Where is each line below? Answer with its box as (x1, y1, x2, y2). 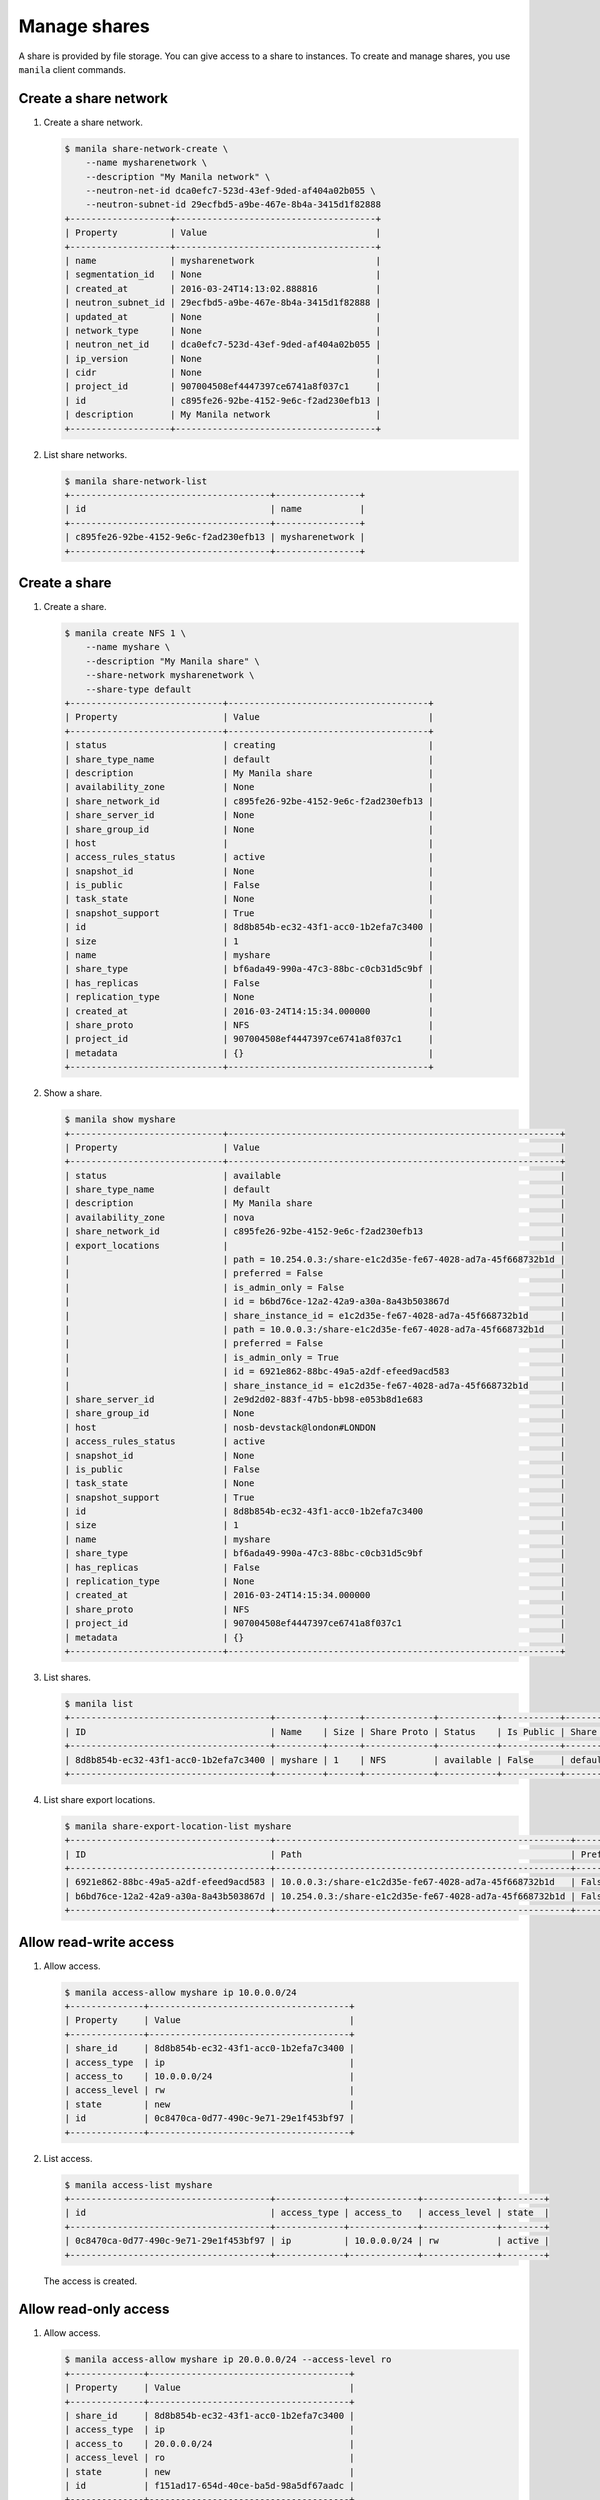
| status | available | (64, 1170, 566, 1181)
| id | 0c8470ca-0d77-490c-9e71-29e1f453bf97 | (64, 2113, 355, 2124)
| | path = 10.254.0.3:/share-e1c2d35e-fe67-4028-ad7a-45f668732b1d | (64, 1254, 566, 1265)
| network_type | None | (64, 325, 382, 336)
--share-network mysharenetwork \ (85, 670, 255, 681)
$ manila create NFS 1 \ (64, 628, 187, 639)
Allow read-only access (18, 2301, 170, 2318)
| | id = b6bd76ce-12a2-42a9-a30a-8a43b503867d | (64, 1296, 566, 1307)
